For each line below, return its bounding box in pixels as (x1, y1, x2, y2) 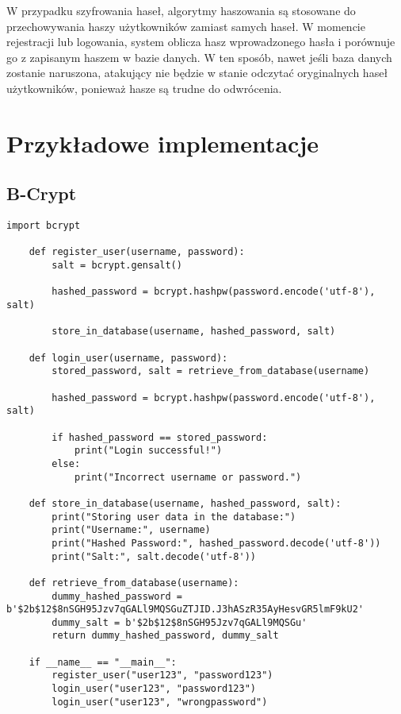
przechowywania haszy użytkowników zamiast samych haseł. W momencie (6, 17, 365, 34)
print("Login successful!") (74, 445, 223, 457)
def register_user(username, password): (29, 246, 245, 258)
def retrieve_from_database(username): (29, 577, 239, 589)
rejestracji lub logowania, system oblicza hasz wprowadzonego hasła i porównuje (6, 33, 395, 50)
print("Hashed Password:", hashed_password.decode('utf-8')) (52, 537, 381, 549)
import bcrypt (6, 220, 81, 232)
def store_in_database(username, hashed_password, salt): (29, 497, 342, 509)
